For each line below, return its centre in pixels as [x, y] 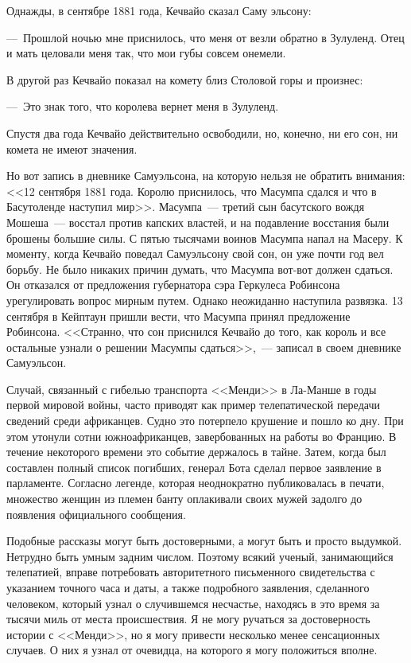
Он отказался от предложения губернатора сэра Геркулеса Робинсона [173, 285]
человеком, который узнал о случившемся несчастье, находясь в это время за [193, 603]
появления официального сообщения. [96, 514]
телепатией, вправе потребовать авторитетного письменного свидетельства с [191, 572]
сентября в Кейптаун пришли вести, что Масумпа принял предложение [178, 316]
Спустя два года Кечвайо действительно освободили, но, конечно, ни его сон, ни [202, 133]
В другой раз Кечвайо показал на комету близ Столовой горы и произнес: [185, 79]
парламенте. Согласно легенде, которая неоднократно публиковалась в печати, [196, 483]
